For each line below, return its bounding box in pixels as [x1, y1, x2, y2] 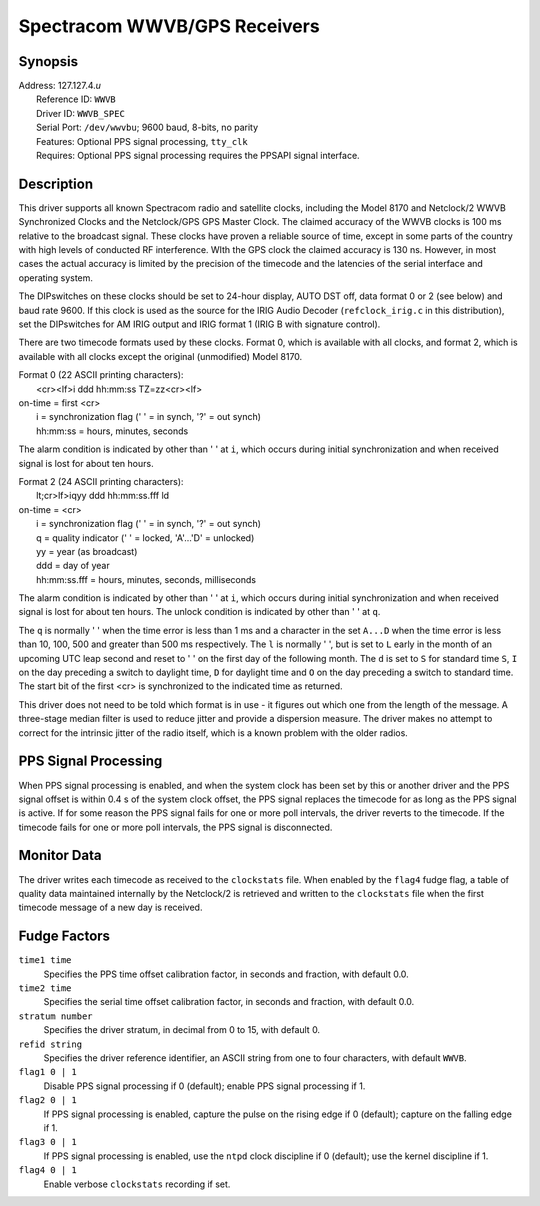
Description [18, 175, 94, 192]
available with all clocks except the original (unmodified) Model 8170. [18, 350, 303, 362]
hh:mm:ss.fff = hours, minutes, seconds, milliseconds [36, 573, 257, 585]
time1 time [18, 955, 72, 966]
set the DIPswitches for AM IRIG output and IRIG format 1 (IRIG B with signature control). [18, 318, 381, 330]
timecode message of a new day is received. [18, 901, 203, 914]
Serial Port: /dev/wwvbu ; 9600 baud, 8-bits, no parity [36, 121, 259, 134]
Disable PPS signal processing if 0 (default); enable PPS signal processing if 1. [43, 1080, 366, 1092]
